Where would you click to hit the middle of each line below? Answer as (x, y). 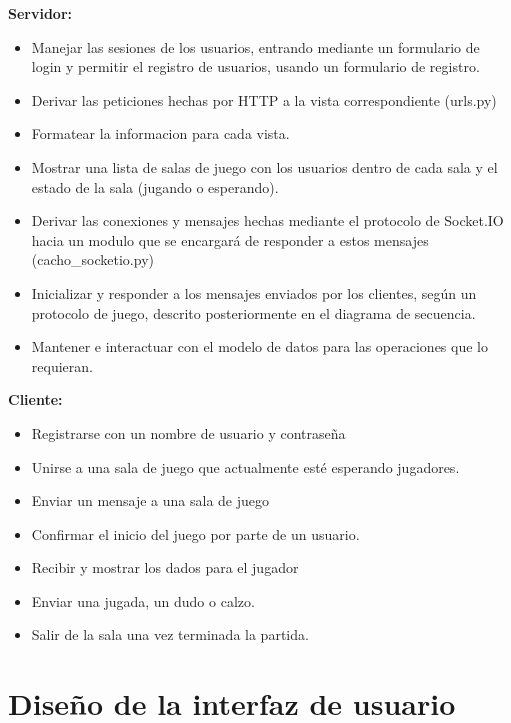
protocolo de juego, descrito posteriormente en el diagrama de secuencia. (253, 312)
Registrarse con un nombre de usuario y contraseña (188, 432)
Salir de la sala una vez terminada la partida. (170, 634)
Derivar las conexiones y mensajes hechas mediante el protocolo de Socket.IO (267, 220)
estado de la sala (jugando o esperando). (155, 186)
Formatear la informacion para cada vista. (160, 133)
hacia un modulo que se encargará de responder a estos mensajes (230, 239)
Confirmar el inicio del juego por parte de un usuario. (195, 533)
